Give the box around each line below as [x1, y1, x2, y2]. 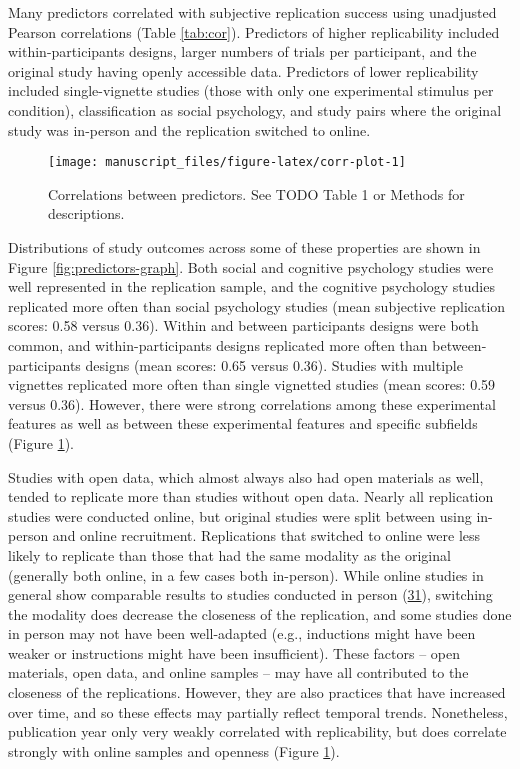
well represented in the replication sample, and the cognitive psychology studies [8, 276, 495, 297]
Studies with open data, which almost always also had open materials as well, [8, 466, 484, 487]
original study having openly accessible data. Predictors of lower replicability [8, 60, 479, 81]
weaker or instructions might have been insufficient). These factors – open [8, 642, 461, 663]
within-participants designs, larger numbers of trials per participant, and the [8, 41, 477, 62]
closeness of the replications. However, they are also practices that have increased [8, 682, 506, 703]
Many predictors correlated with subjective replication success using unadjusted [8, 2, 497, 22]
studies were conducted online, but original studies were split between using [8, 505, 472, 526]
